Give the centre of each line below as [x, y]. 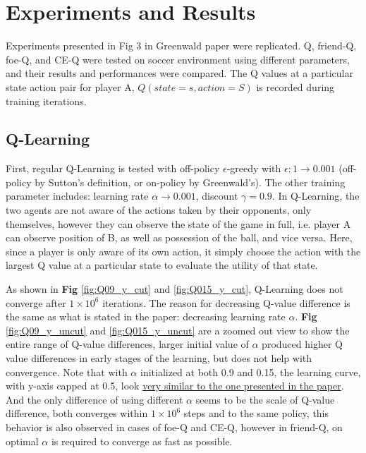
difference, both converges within [77, 413]
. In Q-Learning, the [316, 196]
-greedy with [254, 168]
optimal [22, 441]
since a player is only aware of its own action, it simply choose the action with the [183, 251]
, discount [217, 196]
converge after [36, 302]
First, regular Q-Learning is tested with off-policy [113, 168]
